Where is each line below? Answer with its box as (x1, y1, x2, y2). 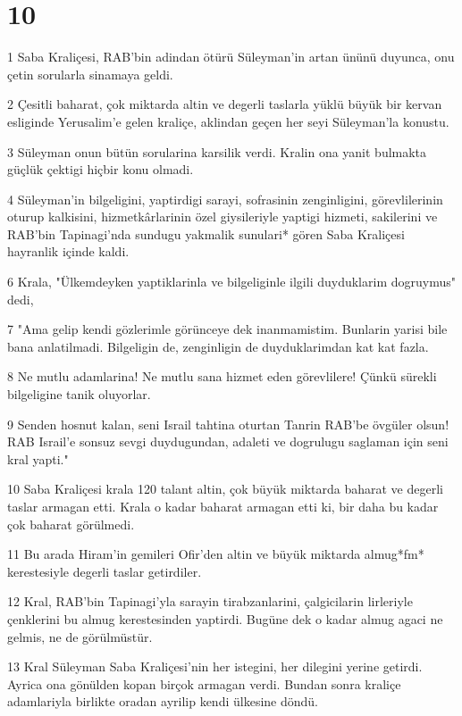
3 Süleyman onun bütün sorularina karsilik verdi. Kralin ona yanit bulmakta (7, 142, 427, 161)
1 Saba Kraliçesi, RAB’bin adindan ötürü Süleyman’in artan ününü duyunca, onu (7, 47, 455, 66)
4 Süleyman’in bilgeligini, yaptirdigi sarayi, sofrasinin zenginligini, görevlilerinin (7, 189, 443, 208)
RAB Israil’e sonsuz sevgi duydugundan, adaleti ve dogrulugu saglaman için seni (7, 432, 449, 451)
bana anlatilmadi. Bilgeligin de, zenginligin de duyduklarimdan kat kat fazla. (7, 337, 429, 355)
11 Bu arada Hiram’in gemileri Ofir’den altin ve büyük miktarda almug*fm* (7, 545, 424, 563)
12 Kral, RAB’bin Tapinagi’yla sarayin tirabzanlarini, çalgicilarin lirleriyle (7, 592, 413, 611)
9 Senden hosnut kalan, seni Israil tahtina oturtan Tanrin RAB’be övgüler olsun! (7, 414, 449, 433)
